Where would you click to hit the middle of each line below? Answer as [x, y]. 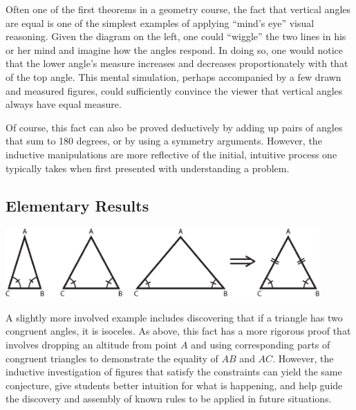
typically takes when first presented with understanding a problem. [148, 168]
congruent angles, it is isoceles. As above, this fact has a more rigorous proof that [178, 331]
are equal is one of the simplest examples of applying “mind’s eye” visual [160, 22]
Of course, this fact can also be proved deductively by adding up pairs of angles [174, 127]
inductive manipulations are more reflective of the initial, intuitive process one [171, 154]
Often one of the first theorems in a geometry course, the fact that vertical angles [178, 9]
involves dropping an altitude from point [92, 344]
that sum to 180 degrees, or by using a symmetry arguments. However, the [164, 141]
